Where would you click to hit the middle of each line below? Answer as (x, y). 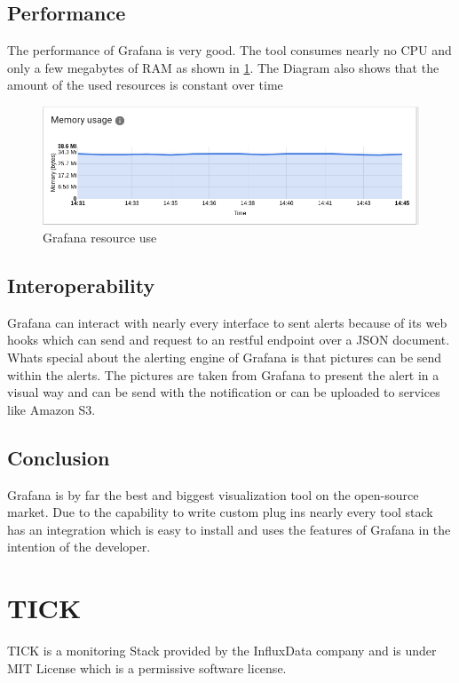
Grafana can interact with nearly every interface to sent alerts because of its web (227, 322)
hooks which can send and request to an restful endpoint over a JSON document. (229, 340)
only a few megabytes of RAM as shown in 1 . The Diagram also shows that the (223, 67)
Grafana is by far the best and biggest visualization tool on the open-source (213, 494)
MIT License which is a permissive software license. (147, 667)
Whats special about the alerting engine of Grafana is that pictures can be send (225, 357)
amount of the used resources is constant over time (145, 85)
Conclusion (59, 457)
